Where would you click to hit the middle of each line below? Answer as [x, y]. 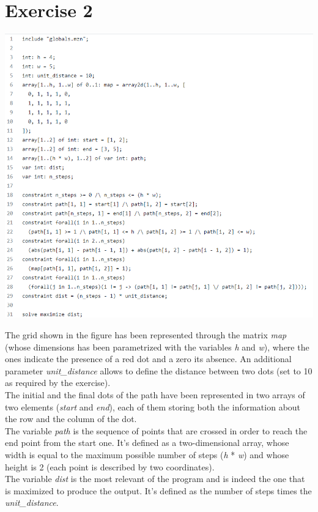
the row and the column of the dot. [71, 419]
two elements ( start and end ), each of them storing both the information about [153, 406]
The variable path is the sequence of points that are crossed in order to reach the [156, 430]
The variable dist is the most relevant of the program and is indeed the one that [155, 479]
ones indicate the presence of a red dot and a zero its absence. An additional [148, 359]
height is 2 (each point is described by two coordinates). [110, 466]
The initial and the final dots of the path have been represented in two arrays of [155, 395]
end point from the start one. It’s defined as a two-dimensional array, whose [147, 443]
